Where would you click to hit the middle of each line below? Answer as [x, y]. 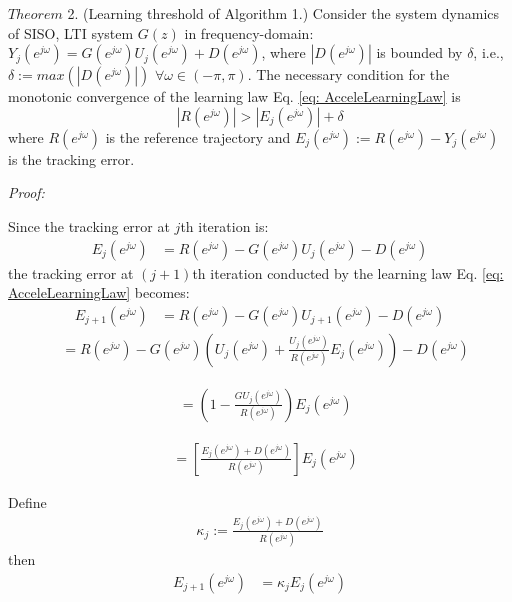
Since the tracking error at [89, 225]
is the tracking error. [71, 158]
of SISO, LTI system [71, 32]
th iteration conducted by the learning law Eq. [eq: [348, 272]
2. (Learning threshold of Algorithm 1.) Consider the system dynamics [283, 13]
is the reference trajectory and [198, 136]
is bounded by [419, 52]
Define [27, 501]
